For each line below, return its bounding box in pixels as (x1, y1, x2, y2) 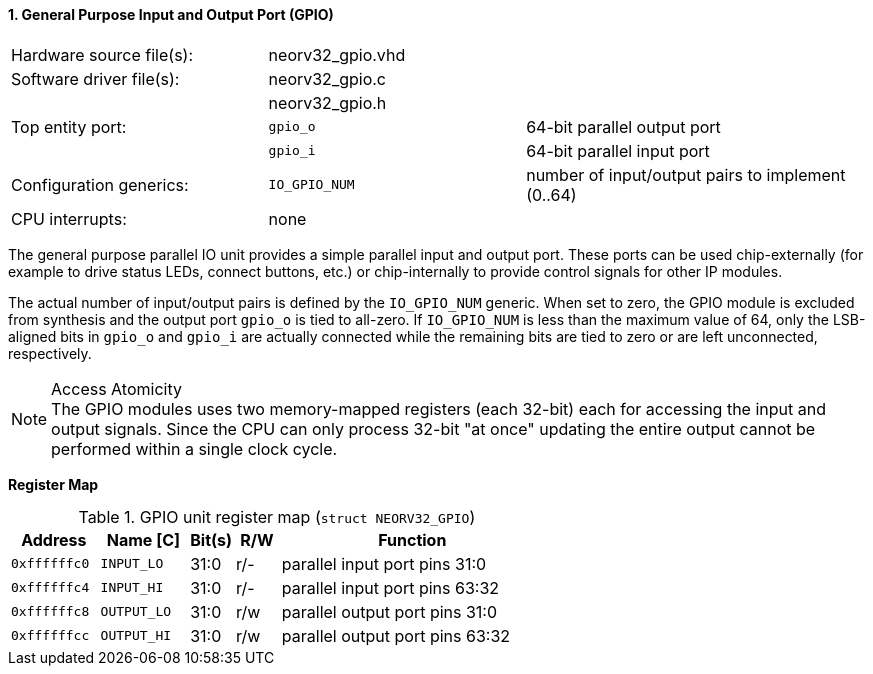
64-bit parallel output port (526, 116, 721, 137)
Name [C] (106, 529, 181, 550)
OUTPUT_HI (100, 628, 172, 644)
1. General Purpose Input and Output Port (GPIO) (8, 6, 334, 23)
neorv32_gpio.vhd (268, 44, 406, 65)
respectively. (8, 344, 92, 362)
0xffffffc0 (11, 556, 90, 572)
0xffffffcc (11, 628, 90, 644)
